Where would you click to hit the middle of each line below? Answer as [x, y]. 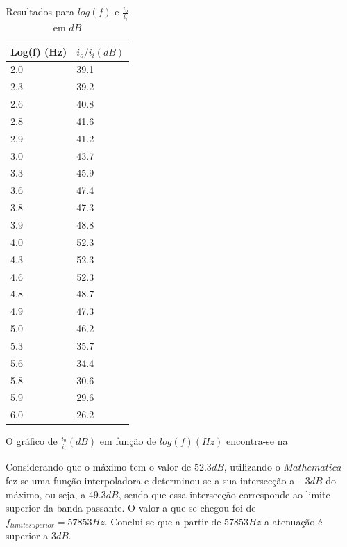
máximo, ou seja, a [46, 494]
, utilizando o [252, 467]
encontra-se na [257, 441]
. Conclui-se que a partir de [163, 521]
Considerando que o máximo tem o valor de [99, 467]
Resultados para [40, 11]
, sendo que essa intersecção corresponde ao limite [224, 494]
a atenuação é [293, 521]
